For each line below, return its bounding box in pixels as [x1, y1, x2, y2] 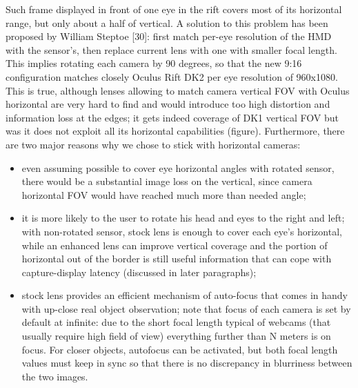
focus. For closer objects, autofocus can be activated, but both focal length [21, 342, 338, 356]
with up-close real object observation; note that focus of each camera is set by [21, 301, 351, 316]
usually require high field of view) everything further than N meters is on [21, 329, 331, 343]
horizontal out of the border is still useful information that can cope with [21, 251, 332, 266]
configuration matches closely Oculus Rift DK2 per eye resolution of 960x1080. [6, 69, 338, 84]
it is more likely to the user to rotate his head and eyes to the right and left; [21, 211, 345, 225]
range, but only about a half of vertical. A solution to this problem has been [6, 15, 328, 30]
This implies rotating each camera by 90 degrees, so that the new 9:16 [6, 56, 302, 70]
